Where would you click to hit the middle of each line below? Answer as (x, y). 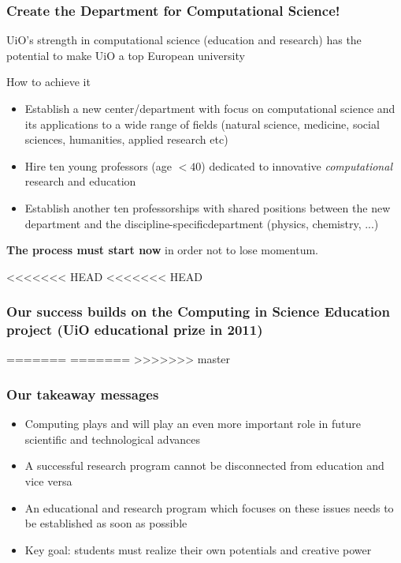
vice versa (48, 481)
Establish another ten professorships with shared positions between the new (208, 207)
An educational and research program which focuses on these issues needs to (209, 507)
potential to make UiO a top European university (126, 55)
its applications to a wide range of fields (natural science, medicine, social (202, 124)
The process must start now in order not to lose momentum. (162, 250)
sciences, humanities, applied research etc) (126, 139)
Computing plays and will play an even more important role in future (193, 424)
